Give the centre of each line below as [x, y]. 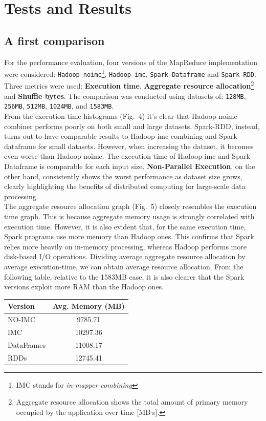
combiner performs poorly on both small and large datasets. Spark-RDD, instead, [132, 126]
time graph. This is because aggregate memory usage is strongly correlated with [129, 216]
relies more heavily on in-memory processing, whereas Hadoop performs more [125, 246]
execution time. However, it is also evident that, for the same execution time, [125, 226]
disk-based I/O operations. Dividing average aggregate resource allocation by [125, 256]
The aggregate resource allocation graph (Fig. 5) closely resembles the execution [130, 206]
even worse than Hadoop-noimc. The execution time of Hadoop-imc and [117, 156]
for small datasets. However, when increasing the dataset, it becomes [146, 146]
